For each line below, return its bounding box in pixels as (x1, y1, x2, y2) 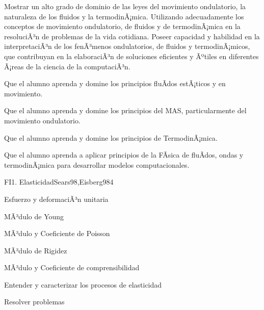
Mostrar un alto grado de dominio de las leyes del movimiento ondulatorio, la (4, 1, 246, 11)
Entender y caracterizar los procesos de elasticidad (4, 279, 162, 290)
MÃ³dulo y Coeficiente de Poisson (4, 228, 110, 239)
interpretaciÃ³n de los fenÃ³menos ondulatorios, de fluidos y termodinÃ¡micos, (4, 41, 250, 51)
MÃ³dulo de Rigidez (4, 245, 67, 255)
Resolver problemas (4, 296, 65, 307)
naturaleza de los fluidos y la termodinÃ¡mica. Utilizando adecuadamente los (4, 11, 244, 21)
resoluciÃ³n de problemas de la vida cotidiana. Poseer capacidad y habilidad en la (4, 31, 260, 41)
